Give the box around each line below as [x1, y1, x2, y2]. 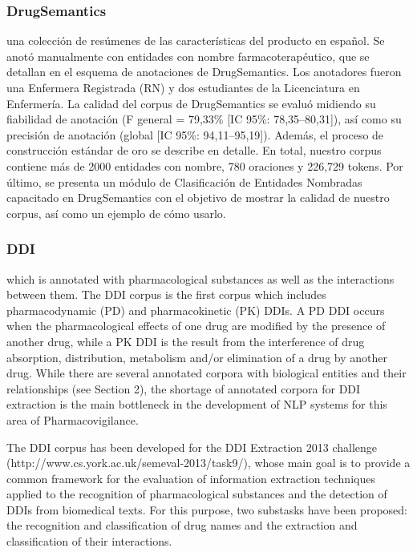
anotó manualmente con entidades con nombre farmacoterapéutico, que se [6, 47, 370, 64]
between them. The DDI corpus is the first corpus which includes [6, 286, 326, 303]
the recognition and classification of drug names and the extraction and [6, 517, 358, 534]
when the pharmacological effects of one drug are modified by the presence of [6, 317, 386, 334]
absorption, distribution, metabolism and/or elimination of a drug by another [6, 349, 387, 365]
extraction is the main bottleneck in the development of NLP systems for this [6, 396, 387, 413]
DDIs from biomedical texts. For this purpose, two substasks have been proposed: [6, 501, 407, 518]
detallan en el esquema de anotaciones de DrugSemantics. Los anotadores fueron [6, 63, 402, 80]
